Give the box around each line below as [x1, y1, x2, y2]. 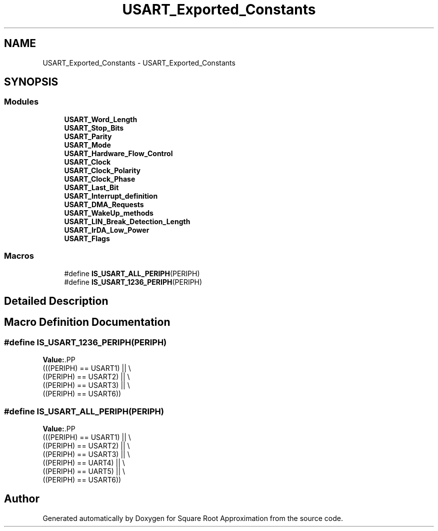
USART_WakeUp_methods [64, 208, 153, 217]
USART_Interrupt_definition [64, 191, 158, 200]
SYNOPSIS [4, 76, 58, 89]
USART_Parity [64, 132, 112, 141]
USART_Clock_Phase [64, 174, 135, 183]
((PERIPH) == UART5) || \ [42, 466, 125, 475]
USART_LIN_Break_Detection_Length [64, 217, 190, 226]
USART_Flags [64, 234, 110, 243]
